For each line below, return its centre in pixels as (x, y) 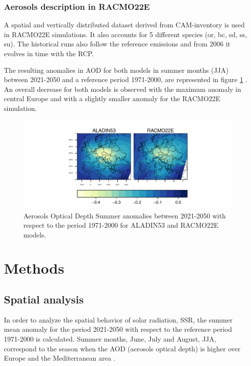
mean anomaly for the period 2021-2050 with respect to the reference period (118, 329)
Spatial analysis (44, 299)
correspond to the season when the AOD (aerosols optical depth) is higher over (122, 348)
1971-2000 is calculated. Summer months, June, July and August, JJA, (110, 339)
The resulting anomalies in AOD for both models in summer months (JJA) (116, 70)
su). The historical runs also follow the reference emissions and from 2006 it (117, 44)
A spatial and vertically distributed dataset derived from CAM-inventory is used (124, 25)
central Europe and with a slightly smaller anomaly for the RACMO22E (112, 98)
